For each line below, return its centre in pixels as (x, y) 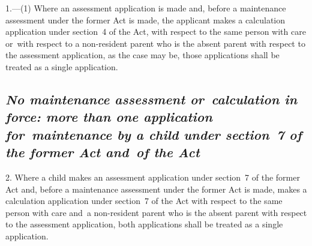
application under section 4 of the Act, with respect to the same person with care (156, 31)
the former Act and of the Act (103, 152)
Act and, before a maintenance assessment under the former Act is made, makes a (156, 189)
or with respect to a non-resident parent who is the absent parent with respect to (155, 43)
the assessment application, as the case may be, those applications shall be (142, 55)
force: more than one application (109, 117)
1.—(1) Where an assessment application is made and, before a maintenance (146, 8)
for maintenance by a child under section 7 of (154, 134)
